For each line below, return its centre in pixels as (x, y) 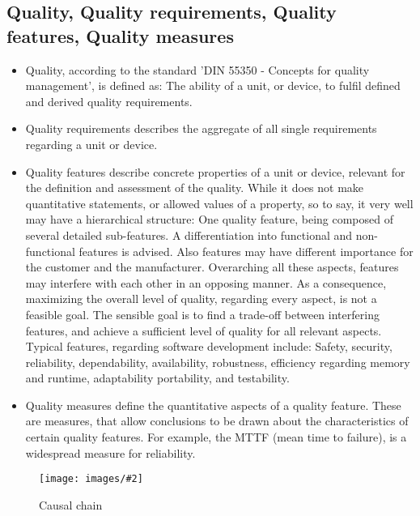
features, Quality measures (120, 35)
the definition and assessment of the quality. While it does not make (195, 188)
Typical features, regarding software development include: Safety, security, (209, 346)
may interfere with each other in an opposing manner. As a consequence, (206, 282)
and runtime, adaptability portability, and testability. (157, 378)
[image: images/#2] (91, 479)
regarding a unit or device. (91, 144)
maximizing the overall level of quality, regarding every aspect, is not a (201, 299)
